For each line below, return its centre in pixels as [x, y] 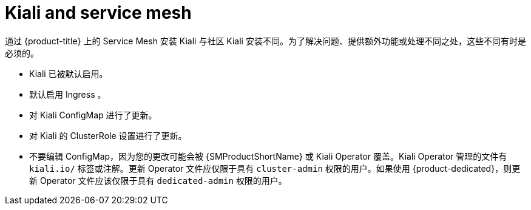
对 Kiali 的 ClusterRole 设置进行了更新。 [108, 135]
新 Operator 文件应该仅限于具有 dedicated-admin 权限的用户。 [158, 180]
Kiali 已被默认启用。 [69, 73]
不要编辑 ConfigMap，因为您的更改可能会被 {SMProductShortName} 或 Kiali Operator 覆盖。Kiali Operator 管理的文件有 [268, 156]
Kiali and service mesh [98, 13]
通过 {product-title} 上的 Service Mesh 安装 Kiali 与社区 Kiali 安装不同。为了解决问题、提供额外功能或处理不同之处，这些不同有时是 [265, 41]
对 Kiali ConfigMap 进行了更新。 [93, 115]
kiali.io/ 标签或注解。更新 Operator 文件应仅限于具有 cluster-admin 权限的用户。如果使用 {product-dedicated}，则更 [275, 168]
